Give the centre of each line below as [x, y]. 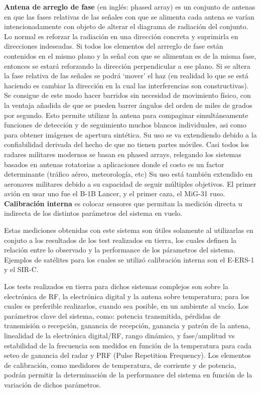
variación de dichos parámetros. [53, 384]
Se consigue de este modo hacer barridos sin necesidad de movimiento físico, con [127, 95]
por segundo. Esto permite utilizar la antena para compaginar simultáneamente [126, 115]
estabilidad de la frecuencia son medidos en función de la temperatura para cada [128, 345]
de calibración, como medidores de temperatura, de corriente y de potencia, [120, 365]
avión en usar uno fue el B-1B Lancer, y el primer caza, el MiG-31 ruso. [115, 193]
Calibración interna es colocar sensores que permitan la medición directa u [123, 203]
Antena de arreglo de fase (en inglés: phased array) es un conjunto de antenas [130, 7]
